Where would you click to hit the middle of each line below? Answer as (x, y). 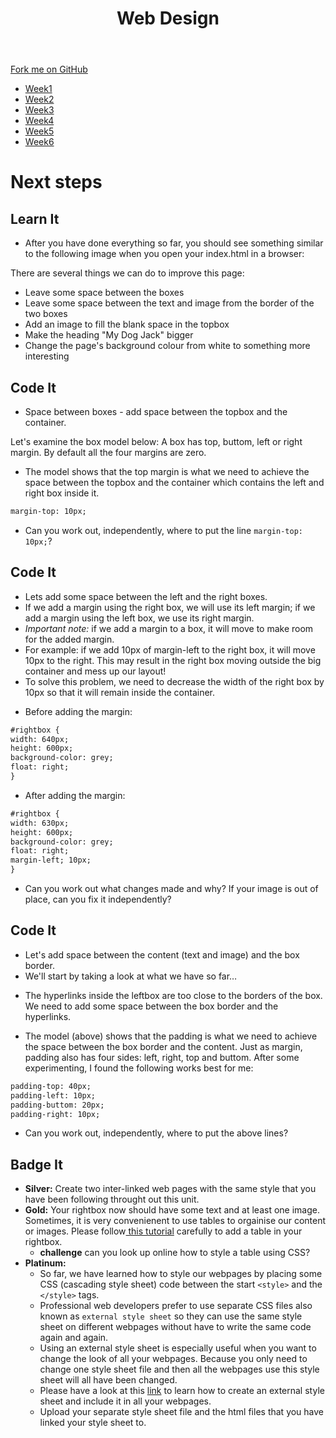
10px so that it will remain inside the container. (120, 692)
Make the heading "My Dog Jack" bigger (109, 335)
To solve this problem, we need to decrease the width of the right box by (174, 681)
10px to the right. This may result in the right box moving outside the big (173, 660)
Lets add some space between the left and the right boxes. (146, 596)
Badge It (36, 1164)
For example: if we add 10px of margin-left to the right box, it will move (170, 649)
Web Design (168, 18)
